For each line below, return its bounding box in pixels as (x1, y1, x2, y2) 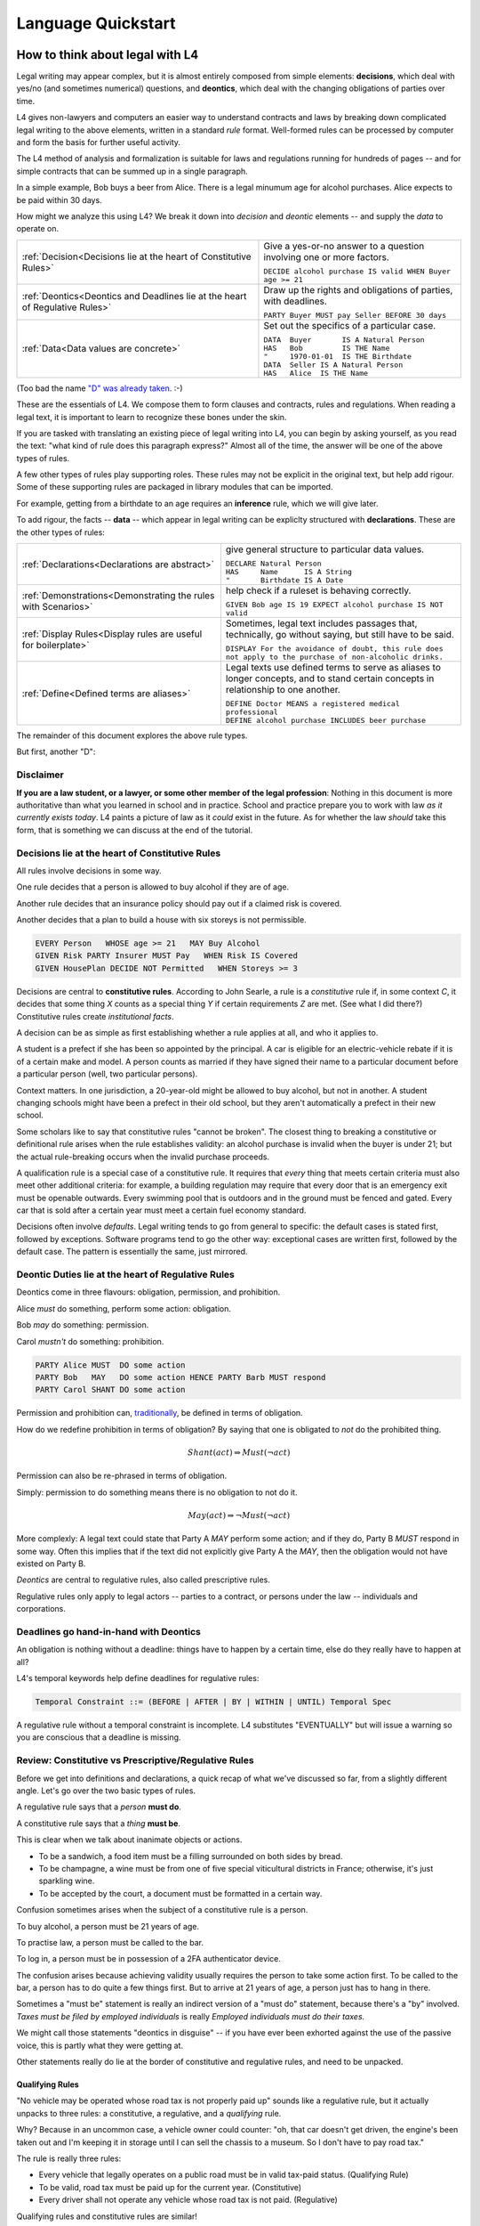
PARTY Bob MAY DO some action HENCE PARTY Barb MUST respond (35, 1372, 326, 1382)
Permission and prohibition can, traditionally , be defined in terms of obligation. (16, 1408, 303, 1418)
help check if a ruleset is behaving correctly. (225, 584, 412, 597)
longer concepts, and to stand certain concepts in (225, 672, 435, 685)
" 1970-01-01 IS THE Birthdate (263, 352, 412, 361)
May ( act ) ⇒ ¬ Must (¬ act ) (188, 1510, 291, 1520)
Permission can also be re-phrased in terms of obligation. (16, 1470, 228, 1482)
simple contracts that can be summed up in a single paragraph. (16, 166, 248, 176)
